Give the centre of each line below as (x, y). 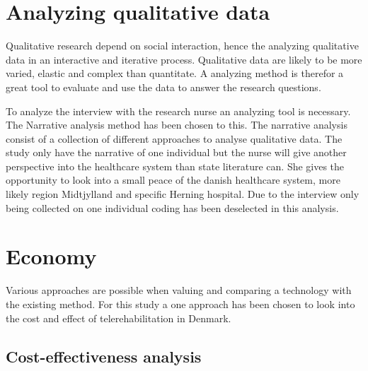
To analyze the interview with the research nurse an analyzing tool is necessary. (178, 111)
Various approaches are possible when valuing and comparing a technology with (179, 290)
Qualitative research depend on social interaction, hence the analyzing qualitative (182, 46)
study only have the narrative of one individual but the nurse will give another (176, 152)
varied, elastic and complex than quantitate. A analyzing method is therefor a (175, 73)
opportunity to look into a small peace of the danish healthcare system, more (173, 180)
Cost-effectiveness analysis (104, 356)
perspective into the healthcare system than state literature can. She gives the (175, 166)
